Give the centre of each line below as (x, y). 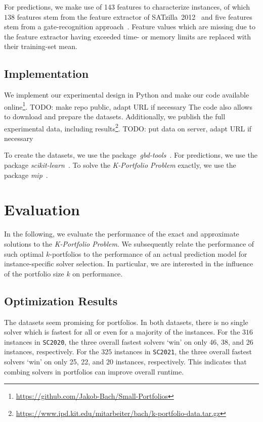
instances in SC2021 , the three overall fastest (183, 351)
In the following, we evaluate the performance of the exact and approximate (122, 234)
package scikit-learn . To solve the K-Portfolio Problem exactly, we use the (120, 165)
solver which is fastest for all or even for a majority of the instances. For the (122, 332)
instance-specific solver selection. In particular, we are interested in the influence (129, 264)
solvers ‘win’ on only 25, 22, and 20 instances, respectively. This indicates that (125, 362)
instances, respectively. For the (52, 351)
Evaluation (42, 209)
